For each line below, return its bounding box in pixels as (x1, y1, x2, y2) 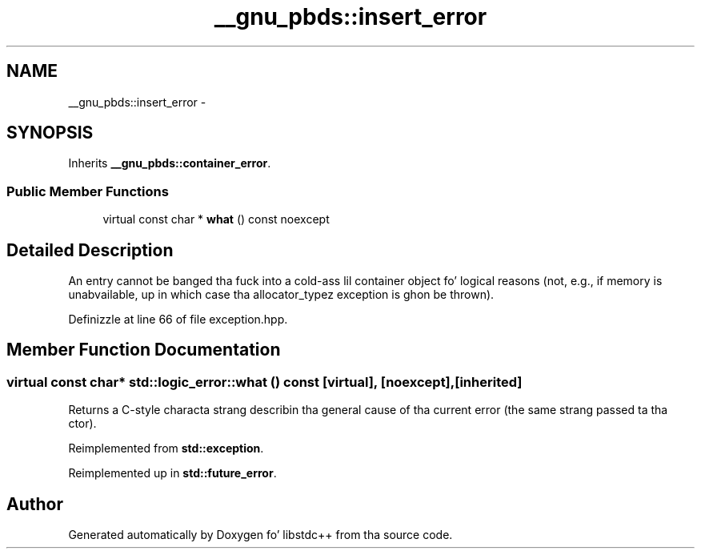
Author (6, 493, 63, 514)
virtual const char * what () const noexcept (102, 212, 330, 227)
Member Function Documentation (6, 340, 281, 360)
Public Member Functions (6, 183, 169, 199)
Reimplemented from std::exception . (68, 441, 264, 456)
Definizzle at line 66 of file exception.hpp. (68, 312, 288, 327)
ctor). (68, 416, 97, 431)
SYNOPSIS (6, 123, 94, 143)
